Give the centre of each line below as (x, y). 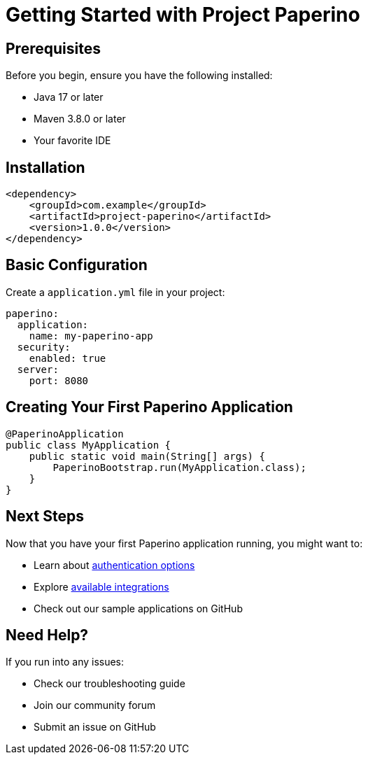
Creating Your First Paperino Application (149, 407)
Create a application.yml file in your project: (115, 292)
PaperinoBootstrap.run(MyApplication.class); (179, 467)
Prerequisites (53, 48)
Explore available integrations (101, 586)
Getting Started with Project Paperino (183, 15)
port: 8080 (59, 380)
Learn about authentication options (114, 565)
